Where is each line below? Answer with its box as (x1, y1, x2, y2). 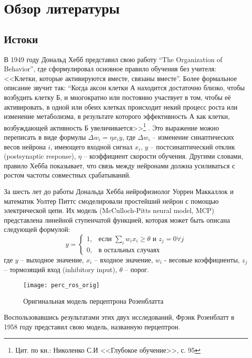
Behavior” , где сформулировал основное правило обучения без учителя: (4, 64, 217, 74)
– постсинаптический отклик (150, 141, 235, 151)
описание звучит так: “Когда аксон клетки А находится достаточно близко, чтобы (4, 82, 245, 93)
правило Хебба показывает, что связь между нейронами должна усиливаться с (4, 160, 235, 170)
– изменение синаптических (152, 131, 235, 142)
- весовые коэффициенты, (164, 254, 240, 264)
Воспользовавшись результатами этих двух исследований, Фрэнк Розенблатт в (4, 312, 235, 322)
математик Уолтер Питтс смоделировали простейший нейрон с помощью (4, 195, 219, 206)
